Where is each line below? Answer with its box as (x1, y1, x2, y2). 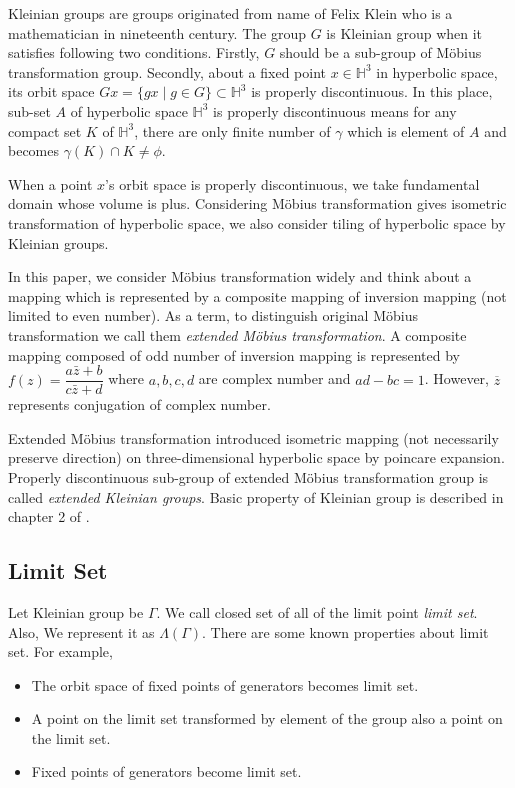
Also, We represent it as (8, 621, 155, 642)
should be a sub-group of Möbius (279, 42, 482, 63)
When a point (8, 173, 93, 194)
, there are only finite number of (134, 120, 331, 141)
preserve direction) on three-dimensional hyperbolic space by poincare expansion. (8, 447, 505, 468)
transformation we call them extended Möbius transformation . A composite (8, 324, 467, 345)
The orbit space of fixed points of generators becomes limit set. (31, 674, 419, 695)
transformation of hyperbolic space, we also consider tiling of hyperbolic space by (8, 212, 506, 233)
